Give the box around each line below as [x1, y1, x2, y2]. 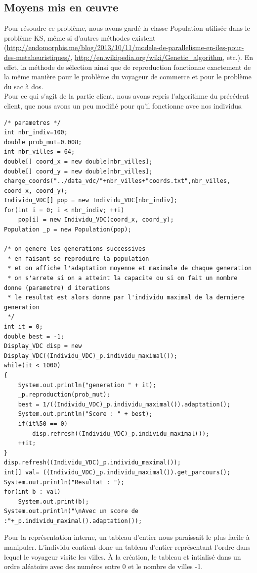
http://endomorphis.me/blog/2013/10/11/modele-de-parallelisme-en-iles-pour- [6, 42, 244, 53]
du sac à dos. [4, 81, 43, 91]
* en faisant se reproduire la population [7, 255, 149, 262]
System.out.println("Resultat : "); [4, 478, 125, 486]
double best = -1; [4, 333, 64, 340]
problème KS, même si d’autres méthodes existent [4, 32, 156, 43]
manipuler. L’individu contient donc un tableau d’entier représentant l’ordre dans [4, 542, 251, 552]
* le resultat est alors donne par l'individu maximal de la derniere [7, 294, 245, 301]
